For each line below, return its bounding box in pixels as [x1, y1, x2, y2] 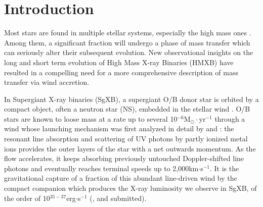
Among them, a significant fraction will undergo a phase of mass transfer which [4, 37, 250, 47]
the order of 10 [4, 192, 50, 203]
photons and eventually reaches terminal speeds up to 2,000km [4, 163, 199, 173]
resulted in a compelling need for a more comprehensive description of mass [4, 67, 238, 77]
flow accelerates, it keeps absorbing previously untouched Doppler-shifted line [4, 153, 244, 164]
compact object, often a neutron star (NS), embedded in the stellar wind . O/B [4, 103, 250, 114]
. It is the [209, 163, 239, 173]
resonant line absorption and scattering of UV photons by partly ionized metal [4, 133, 248, 144]
